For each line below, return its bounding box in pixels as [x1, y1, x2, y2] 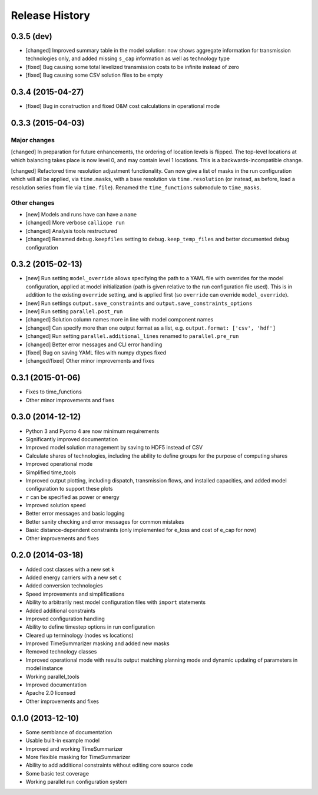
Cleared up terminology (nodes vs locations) [25, 632, 134, 639]
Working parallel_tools [25, 673, 79, 680]
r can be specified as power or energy [25, 493, 120, 501]
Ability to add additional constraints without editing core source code [25, 761, 193, 769]
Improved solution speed [25, 502, 86, 509]
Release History [11, 9, 91, 22]
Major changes [11, 136, 55, 144]
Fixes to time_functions [25, 388, 82, 395]
